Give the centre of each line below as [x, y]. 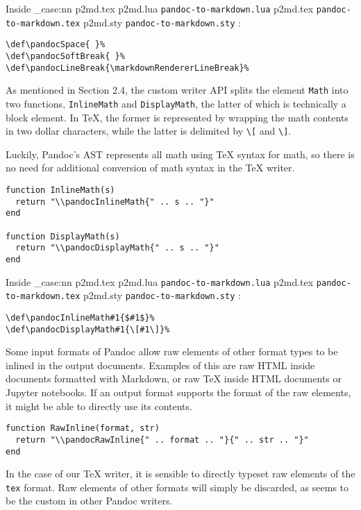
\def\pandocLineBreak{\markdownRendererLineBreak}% [127, 68]
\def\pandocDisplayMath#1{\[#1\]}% [88, 329]
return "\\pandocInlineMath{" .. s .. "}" [115, 202]
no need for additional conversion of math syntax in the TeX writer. [150, 168]
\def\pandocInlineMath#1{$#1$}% [80, 317]
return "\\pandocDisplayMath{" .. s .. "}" [117, 248]
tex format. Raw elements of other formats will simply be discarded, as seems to [177, 487]
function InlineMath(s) [60, 190]
